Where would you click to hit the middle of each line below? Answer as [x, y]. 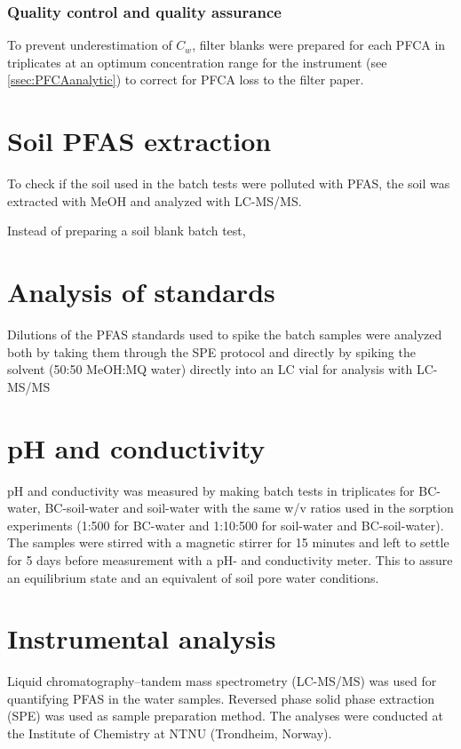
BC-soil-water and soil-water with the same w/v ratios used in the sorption [249, 508]
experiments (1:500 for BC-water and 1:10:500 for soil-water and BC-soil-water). [226, 525]
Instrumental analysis [142, 638]
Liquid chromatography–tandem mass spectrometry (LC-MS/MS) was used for [222, 681]
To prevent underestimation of [90, 45]
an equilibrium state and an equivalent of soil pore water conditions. [193, 577]
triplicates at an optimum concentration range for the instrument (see [197, 62]
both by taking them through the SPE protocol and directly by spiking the [211, 351]
